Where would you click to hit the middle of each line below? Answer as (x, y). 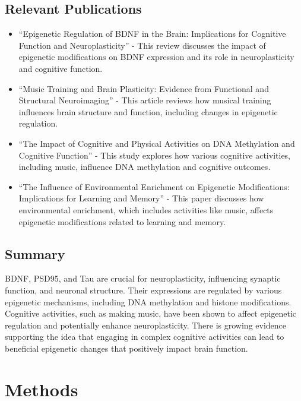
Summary (35, 253)
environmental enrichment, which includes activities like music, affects (146, 209)
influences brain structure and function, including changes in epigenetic (148, 111)
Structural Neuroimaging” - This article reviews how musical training (145, 100)
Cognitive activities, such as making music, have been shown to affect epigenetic (151, 313)
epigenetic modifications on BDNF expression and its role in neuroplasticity (156, 57)
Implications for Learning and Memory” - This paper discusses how (141, 198)
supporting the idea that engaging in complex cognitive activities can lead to (145, 337)
